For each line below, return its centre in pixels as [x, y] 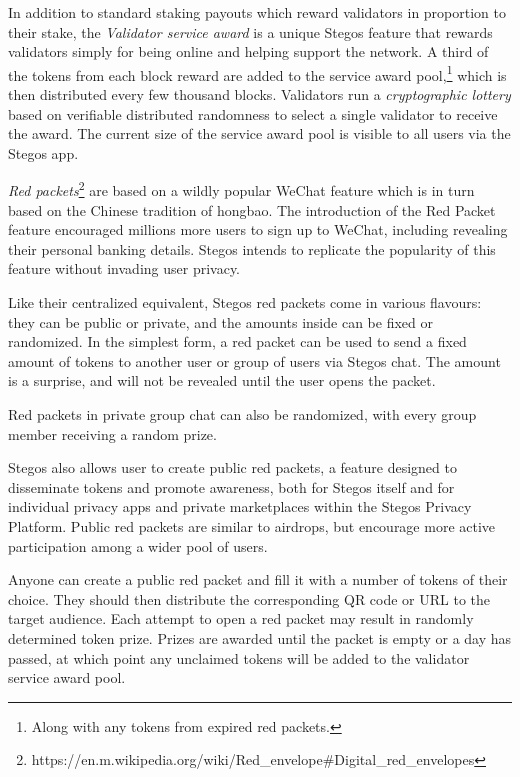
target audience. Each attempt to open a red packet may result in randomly [241, 618]
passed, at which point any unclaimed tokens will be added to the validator [239, 657]
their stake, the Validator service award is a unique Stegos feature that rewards [250, 31]
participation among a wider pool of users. [138, 545]
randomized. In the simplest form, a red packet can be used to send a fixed [237, 341]
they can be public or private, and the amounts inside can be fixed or [220, 321]
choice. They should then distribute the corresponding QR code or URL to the [249, 598]
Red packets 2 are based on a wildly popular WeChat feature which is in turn [241, 189]
